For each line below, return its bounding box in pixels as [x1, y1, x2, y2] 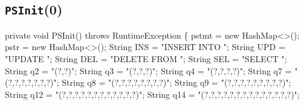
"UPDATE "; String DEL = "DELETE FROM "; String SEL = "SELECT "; [5, 52, 287, 65]
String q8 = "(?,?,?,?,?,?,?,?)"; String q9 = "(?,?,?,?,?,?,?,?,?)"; [62, 76, 291, 89]
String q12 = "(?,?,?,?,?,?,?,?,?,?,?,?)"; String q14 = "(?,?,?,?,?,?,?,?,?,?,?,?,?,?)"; [5, 87, 300, 100]
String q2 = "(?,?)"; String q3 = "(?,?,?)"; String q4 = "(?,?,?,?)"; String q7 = [5, 64, 292, 77]
